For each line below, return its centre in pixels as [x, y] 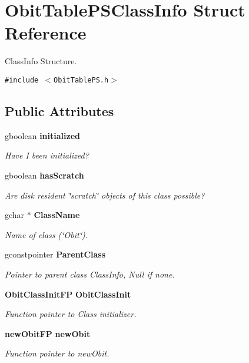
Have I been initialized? [47, 155]
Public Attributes [59, 110]
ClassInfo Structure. [41, 61]
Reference [46, 33]
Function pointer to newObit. [57, 353]
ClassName [57, 215]
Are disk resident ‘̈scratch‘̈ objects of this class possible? [105, 195]
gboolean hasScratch [44, 175]
